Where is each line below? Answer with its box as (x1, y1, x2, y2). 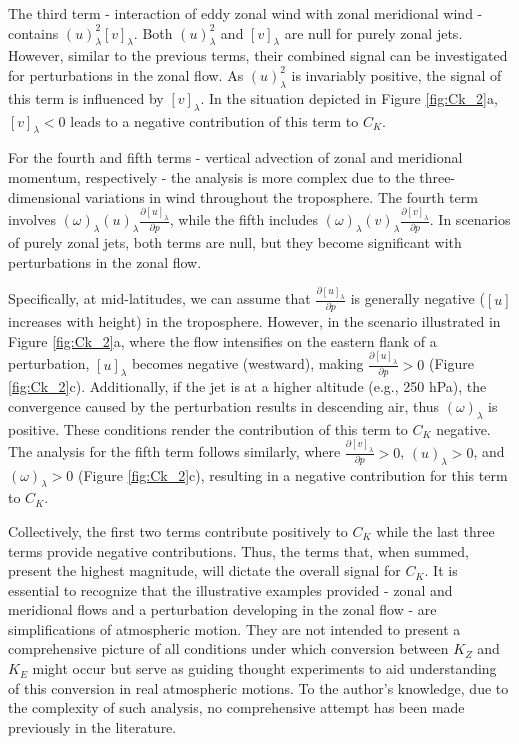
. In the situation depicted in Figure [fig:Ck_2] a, (200, 87, 498, 108)
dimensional (8, 186, 81, 207)
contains (8, 22, 59, 43)
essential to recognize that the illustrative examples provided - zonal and (8, 579, 453, 600)
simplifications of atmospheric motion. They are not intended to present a (8, 618, 461, 639)
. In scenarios (429, 209, 511, 230)
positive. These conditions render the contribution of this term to (8, 418, 408, 439)
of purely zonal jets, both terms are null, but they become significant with (8, 232, 462, 253)
